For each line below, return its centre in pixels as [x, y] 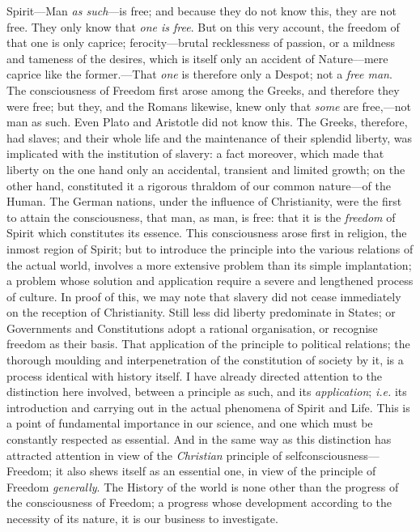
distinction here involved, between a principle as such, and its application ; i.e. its [207, 392]
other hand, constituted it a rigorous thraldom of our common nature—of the [199, 185]
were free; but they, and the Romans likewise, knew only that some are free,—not [209, 106]
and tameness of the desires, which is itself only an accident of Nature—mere [197, 58]
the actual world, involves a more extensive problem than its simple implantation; [209, 264]
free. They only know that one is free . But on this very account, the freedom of [203, 26]
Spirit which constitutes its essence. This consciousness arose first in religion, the [207, 233]
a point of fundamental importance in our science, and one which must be [190, 423]
